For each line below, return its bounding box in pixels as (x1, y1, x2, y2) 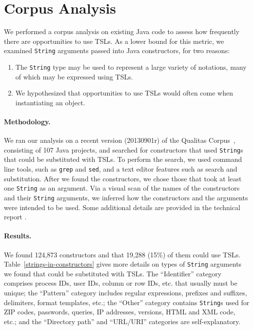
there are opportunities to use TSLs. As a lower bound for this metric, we (4, 36, 224, 46)
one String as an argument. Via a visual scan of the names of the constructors (4, 183, 240, 193)
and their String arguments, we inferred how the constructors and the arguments (4, 192, 248, 202)
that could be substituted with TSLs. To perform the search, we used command (4, 154, 242, 164)
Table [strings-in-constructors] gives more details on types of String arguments (4, 259, 242, 269)
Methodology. (4, 116, 51, 126)
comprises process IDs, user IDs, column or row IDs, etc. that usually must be (4, 278, 237, 288)
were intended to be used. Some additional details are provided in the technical (4, 202, 240, 212)
